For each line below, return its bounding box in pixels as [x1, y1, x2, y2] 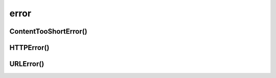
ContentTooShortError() [9, 27, 87, 36]
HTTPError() [9, 43, 50, 52]
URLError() [9, 60, 44, 68]
